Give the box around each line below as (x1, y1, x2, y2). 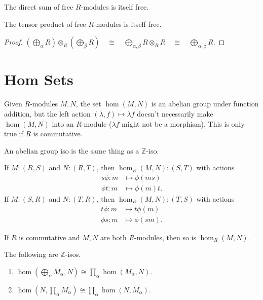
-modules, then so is (134, 232, 196, 242)
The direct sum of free (4, 2, 73, 12)
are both (100, 232, 127, 242)
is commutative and (19, 232, 80, 242)
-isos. (65, 249, 81, 259)
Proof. (4, 36, 23, 47)
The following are (4, 249, 58, 259)
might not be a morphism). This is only (122, 118, 245, 129)
